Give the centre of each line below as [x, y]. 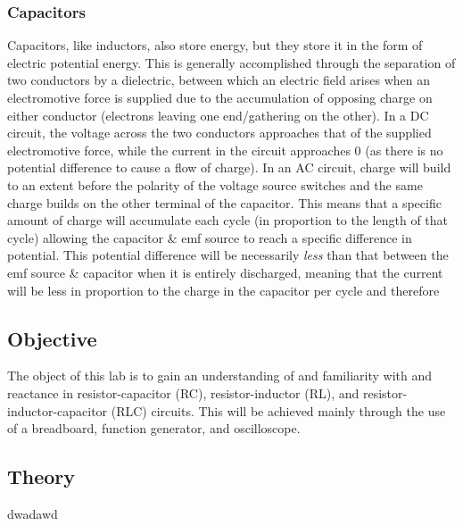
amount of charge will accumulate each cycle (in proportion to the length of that [228, 220]
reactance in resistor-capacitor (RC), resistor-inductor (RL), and [183, 392]
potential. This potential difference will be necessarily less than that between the [228, 255]
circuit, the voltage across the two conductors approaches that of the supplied [219, 133]
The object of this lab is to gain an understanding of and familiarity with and [219, 376]
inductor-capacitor [58, 410]
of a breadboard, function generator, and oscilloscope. [154, 428]
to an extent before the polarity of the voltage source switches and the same [215, 184]
